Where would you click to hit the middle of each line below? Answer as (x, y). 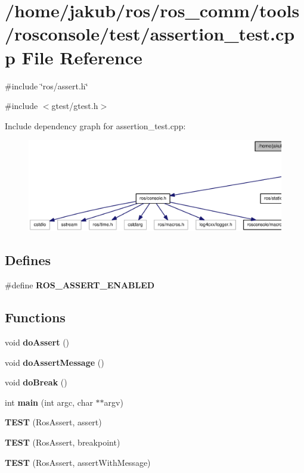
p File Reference (74, 57)
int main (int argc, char (49, 402)
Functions (35, 317)
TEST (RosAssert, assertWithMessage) (78, 462)
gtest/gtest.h (75, 106)
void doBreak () (36, 382)
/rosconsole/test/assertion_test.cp (150, 34)
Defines (28, 260)
